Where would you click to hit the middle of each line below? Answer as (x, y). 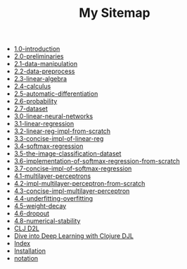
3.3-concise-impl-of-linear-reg (59, 139)
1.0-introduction (37, 49)
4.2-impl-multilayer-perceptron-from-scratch (79, 184)
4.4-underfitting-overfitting (53, 199)
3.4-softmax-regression (49, 146)
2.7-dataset (31, 109)
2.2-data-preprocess (44, 71)
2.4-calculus (32, 87)
